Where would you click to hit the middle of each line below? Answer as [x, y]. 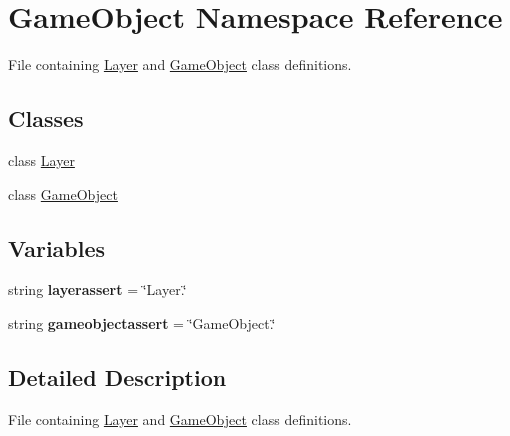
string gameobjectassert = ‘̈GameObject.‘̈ [142, 322]
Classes [46, 118]
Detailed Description [117, 376]
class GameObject [63, 193]
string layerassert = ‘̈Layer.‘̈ [97, 289]
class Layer [41, 159]
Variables [57, 247]
